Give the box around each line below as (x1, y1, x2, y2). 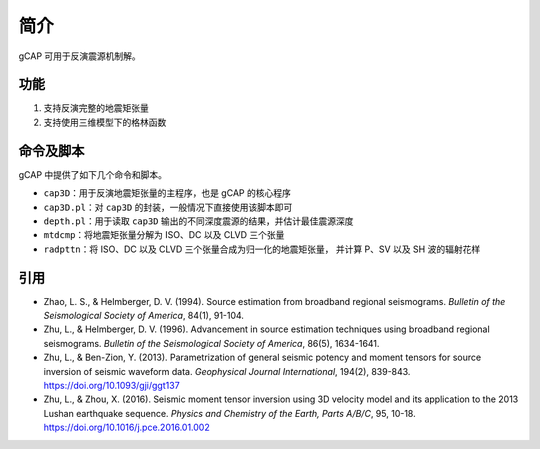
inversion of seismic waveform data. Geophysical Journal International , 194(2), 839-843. (43, 365, 411, 377)
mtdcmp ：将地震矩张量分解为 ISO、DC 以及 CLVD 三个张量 (43, 229, 285, 241)
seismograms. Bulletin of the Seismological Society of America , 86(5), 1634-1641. (43, 337, 380, 349)
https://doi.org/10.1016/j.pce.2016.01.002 (43, 421, 210, 434)
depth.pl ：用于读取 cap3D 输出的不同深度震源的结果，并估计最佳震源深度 (43, 215, 354, 227)
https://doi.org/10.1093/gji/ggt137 (43, 379, 180, 391)
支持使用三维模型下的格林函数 (43, 116, 167, 128)
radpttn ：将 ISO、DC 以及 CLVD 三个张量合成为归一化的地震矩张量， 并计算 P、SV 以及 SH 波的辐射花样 (43, 243, 481, 255)
